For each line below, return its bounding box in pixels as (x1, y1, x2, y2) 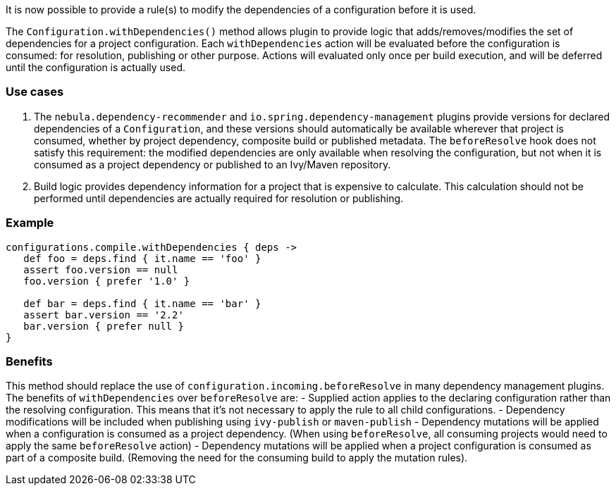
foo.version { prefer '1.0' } (23, 275, 190, 287)
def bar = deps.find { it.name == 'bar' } (23, 297, 261, 309)
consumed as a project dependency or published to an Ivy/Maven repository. (34, 158, 391, 170)
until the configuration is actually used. (6, 61, 186, 73)
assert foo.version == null (23, 263, 178, 275)
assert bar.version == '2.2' (23, 309, 184, 321)
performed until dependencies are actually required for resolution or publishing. (34, 192, 404, 204)
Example (6, 216, 54, 230)
